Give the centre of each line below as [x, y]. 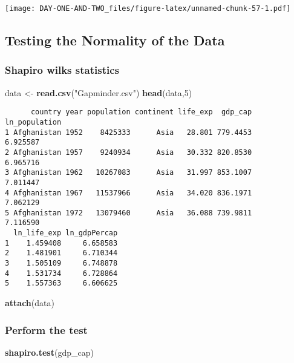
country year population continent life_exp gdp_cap [141, 112]
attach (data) [30, 303]
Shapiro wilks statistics [62, 70]
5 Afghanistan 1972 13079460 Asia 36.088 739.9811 [129, 213]
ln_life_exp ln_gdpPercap [66, 233]
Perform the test [46, 329]
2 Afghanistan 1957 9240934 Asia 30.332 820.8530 [129, 152]
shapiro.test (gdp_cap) [49, 352]
